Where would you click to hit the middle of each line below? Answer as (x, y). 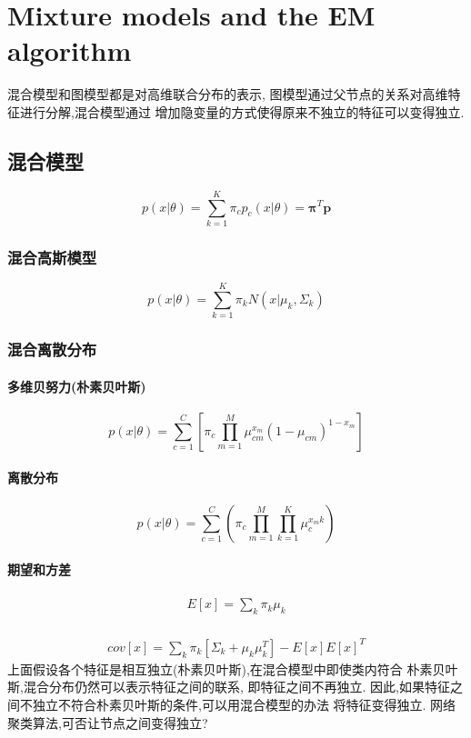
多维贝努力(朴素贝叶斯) (77, 386)
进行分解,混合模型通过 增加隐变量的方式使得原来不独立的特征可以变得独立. (242, 111)
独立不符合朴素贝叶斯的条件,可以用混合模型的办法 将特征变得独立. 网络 (244, 704)
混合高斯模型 (52, 257)
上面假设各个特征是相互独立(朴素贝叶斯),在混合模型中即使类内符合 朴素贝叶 (233, 668)
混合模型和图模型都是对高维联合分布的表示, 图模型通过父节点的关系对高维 (228, 94)
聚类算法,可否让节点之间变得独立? (108, 722)
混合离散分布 (52, 349)
